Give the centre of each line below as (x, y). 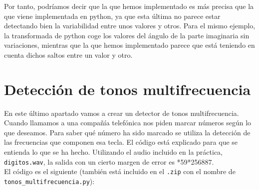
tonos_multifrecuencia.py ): (49, 181)
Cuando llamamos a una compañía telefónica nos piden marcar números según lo (128, 123)
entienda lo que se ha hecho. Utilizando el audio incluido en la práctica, (114, 152)
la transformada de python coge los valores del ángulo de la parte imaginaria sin (127, 35)
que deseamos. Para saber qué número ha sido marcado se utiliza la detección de (127, 132)
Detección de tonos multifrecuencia (128, 89)
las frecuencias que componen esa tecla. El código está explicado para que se (121, 142)
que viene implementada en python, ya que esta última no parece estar (112, 16)
